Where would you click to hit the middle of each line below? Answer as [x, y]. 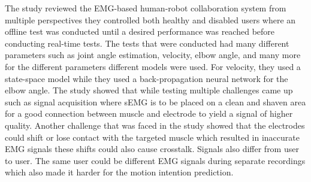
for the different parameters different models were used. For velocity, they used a [153, 66]
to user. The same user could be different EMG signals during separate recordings [155, 160]
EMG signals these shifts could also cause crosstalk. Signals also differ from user [152, 149]
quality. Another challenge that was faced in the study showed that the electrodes [155, 125]
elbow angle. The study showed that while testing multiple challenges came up [149, 90]
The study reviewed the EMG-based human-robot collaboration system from [146, 8]
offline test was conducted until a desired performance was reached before [140, 31]
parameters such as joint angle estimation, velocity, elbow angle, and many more [153, 55]
